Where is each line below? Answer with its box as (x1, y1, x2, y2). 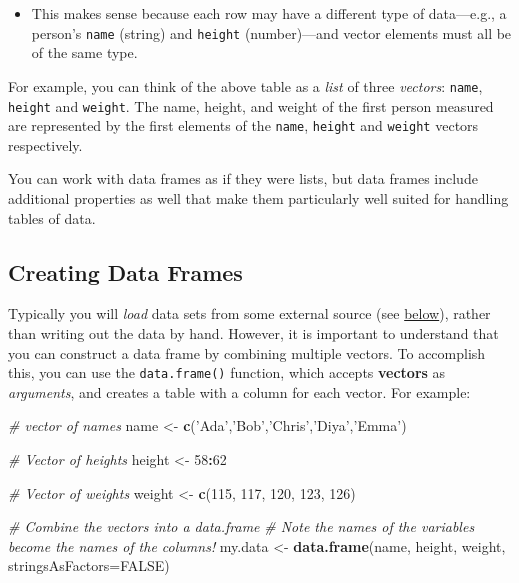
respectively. (8, 134, 83, 155)
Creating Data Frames (8, 256, 243, 287)
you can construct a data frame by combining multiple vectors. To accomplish (8, 342, 486, 363)
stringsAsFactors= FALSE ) (8, 555, 170, 576)
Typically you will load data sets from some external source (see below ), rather (8, 303, 491, 324)
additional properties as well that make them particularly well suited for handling (8, 188, 509, 208)
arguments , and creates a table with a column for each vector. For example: (8, 381, 471, 402)
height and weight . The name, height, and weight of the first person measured (8, 95, 494, 116)
